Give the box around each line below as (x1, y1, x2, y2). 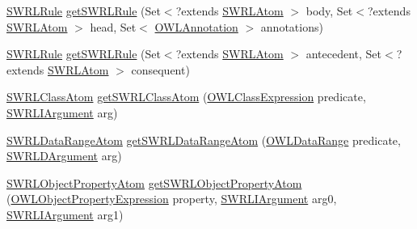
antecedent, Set (305, 45, 382, 62)
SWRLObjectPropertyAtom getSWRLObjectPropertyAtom (6, 174, 302, 191)
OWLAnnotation (154, 18, 238, 35)
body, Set (305, 2, 353, 19)
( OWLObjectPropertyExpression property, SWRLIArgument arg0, (6, 190, 337, 207)
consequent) (131, 61, 190, 78)
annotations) (260, 18, 323, 35)
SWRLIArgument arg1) (6, 206, 124, 223)
